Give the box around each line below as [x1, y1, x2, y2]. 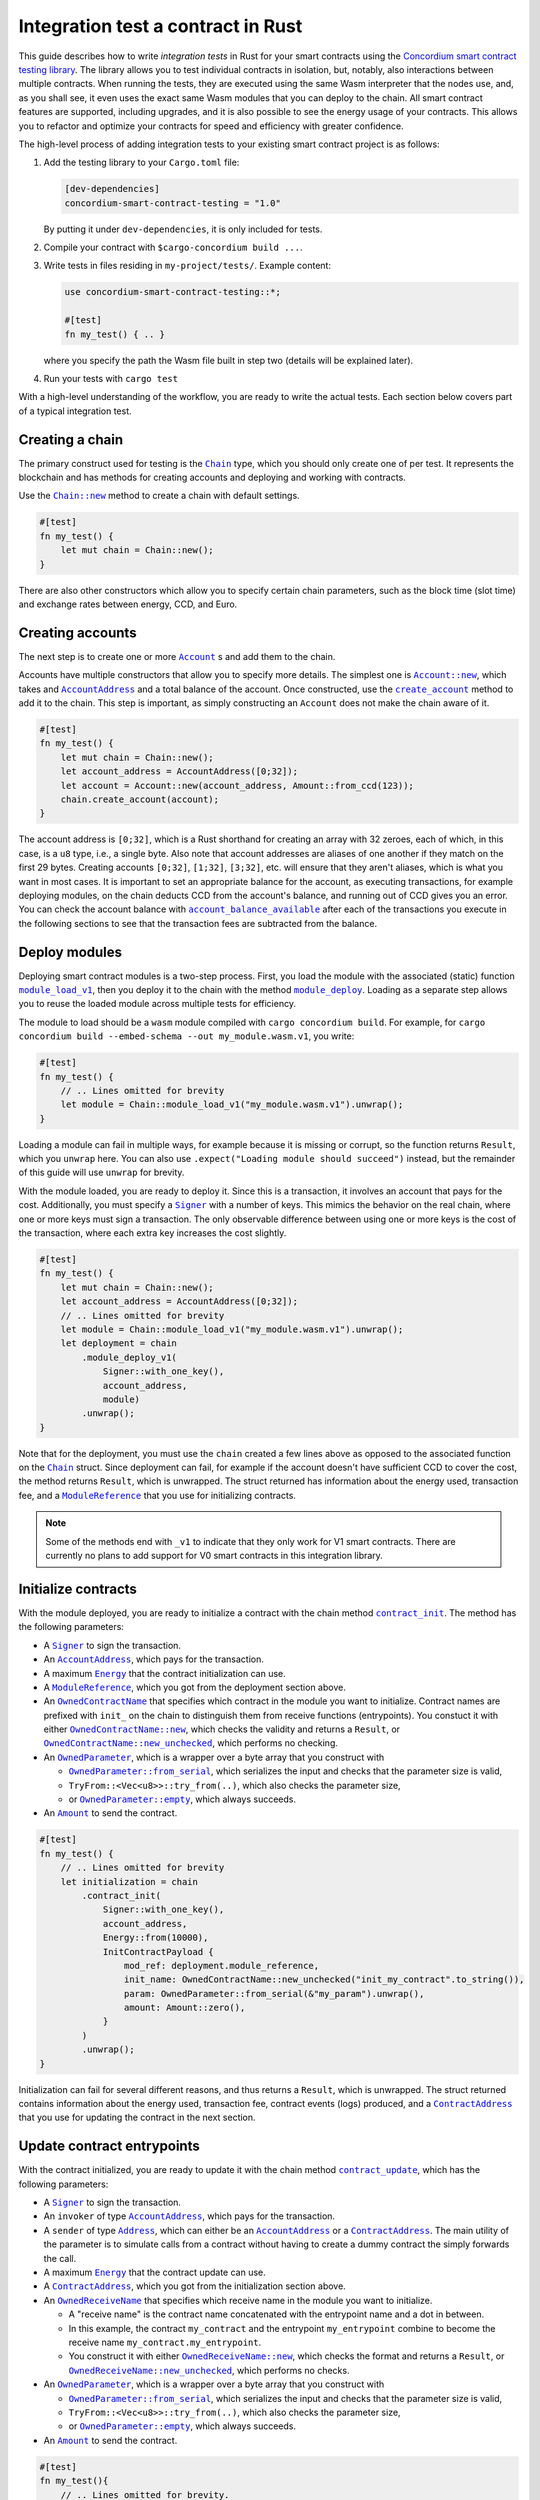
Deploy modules [18, 943, 123, 960]
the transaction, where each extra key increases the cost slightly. [18, 1227, 287, 1239]
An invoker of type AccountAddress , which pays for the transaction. [43, 2210, 335, 2222]
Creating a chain [18, 431, 124, 448]
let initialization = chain [60, 1876, 199, 1887]
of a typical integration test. [18, 405, 132, 417]
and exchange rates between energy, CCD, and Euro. [18, 598, 238, 610]
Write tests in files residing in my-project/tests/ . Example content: [43, 260, 332, 272]
